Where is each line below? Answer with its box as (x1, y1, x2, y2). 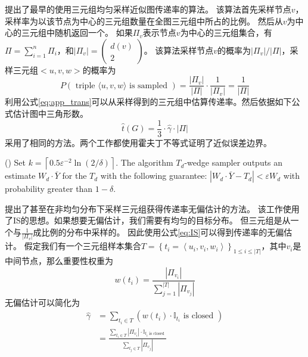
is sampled (129, 81, 167, 90)
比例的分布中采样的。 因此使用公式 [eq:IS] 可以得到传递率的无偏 (41, 226, 284, 238)
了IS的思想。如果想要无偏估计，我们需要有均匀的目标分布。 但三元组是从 (5, 214, 291, 226)
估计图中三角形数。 (13, 107, 88, 120)
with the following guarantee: (100, 169, 207, 182)
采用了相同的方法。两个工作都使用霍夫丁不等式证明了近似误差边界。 (5, 136, 272, 148)
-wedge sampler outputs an (184, 156, 283, 169)
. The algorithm (116, 156, 173, 169)
